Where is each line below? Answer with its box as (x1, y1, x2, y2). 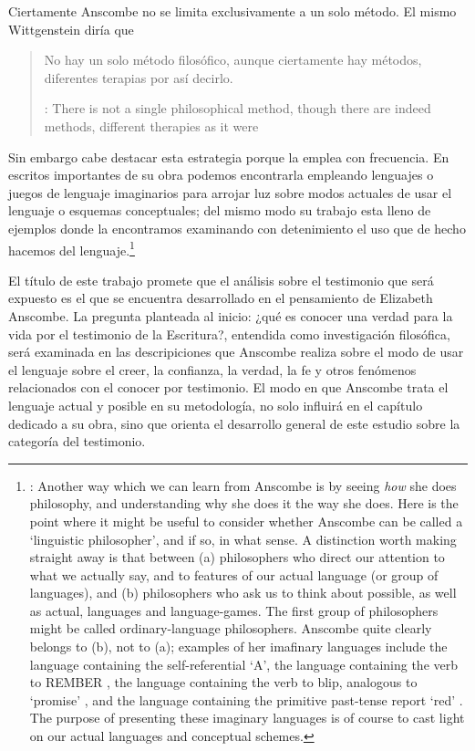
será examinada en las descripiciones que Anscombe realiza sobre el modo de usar (8, 342, 464, 361)
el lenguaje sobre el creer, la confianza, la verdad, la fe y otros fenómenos (8, 360, 417, 379)
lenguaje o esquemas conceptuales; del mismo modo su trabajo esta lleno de (8, 201, 431, 220)
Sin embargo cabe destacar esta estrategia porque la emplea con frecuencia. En (8, 147, 449, 166)
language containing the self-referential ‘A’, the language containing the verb (29, 654, 459, 673)
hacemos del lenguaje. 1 (8, 237, 135, 259)
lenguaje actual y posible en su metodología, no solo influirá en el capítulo (8, 395, 423, 414)
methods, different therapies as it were (44, 116, 259, 135)
